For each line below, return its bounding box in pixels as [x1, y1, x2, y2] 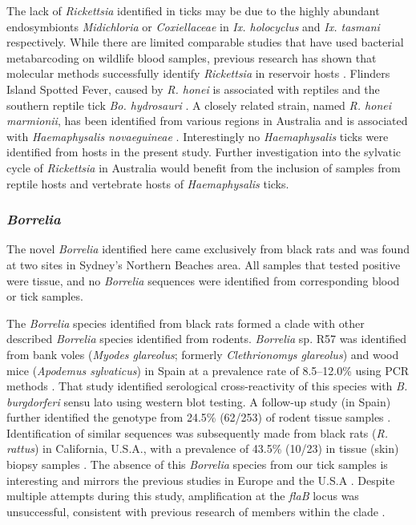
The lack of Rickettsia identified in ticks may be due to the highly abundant [6, 2, 380, 18]
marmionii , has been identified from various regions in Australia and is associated [6, 112, 408, 129]
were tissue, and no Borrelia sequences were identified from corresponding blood [6, 272, 400, 289]
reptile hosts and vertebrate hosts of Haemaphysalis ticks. [6, 175, 289, 192]
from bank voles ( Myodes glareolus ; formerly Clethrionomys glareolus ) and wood [6, 345, 399, 362]
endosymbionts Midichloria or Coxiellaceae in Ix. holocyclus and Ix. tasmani [6, 18, 380, 34]
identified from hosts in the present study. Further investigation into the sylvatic [6, 143, 402, 160]
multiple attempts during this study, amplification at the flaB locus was [6, 487, 359, 504]
